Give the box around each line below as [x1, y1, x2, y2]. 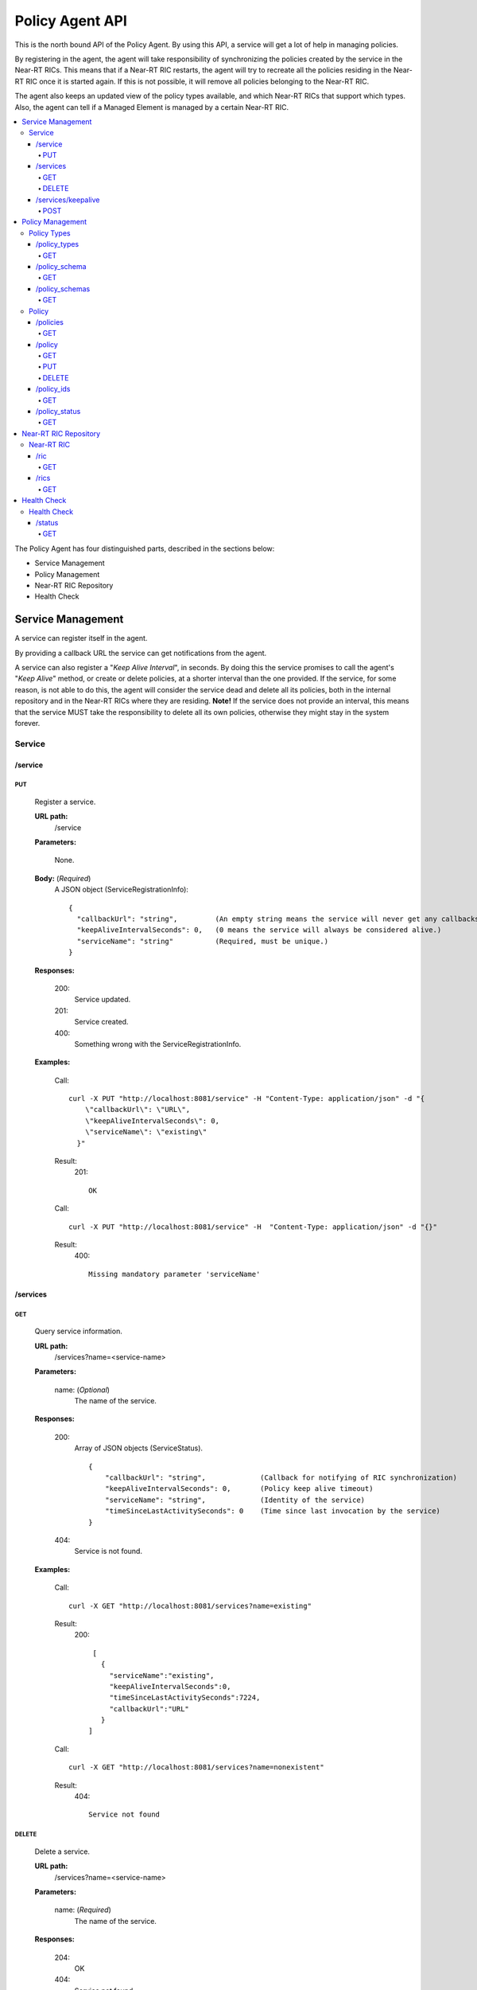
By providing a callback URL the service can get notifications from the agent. [14, 648, 267, 657]
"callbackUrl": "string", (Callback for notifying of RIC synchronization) [104, 1473, 457, 1482]
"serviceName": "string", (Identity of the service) [104, 1495, 366, 1504]
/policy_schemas [36, 283, 91, 294]
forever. [14, 718, 41, 728]
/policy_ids [36, 384, 71, 394]
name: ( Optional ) [54, 1385, 111, 1395]
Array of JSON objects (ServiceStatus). [74, 1443, 203, 1453]
